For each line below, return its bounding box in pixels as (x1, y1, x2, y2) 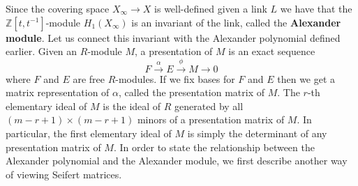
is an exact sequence (228, 44, 315, 59)
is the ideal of (103, 98, 161, 113)
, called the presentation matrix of (119, 85, 265, 100)
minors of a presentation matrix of (137, 112, 285, 127)
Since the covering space (6, 1, 110, 15)
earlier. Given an (6, 44, 77, 59)
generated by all (174, 98, 244, 113)
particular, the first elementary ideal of (6, 125, 172, 140)
